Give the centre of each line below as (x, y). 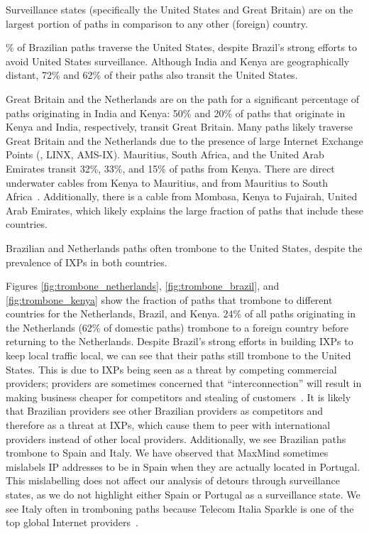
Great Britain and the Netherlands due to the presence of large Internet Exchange (184, 140)
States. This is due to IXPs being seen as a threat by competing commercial (171, 369)
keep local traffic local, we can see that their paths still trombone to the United (178, 355)
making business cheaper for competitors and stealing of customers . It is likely (178, 397)
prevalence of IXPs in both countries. (87, 262)
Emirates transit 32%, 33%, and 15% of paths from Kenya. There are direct (170, 168)
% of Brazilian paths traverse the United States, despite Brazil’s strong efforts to (182, 47)
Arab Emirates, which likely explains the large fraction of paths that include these (184, 210)
